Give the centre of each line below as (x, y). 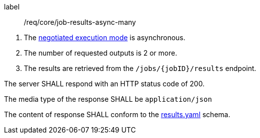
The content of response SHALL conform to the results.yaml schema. (117, 114)
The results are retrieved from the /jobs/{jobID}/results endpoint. (140, 68)
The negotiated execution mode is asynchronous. (105, 37)
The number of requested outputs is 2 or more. (100, 53)
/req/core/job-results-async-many (80, 22)
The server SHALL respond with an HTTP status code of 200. (104, 84)
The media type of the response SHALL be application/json (108, 99)
